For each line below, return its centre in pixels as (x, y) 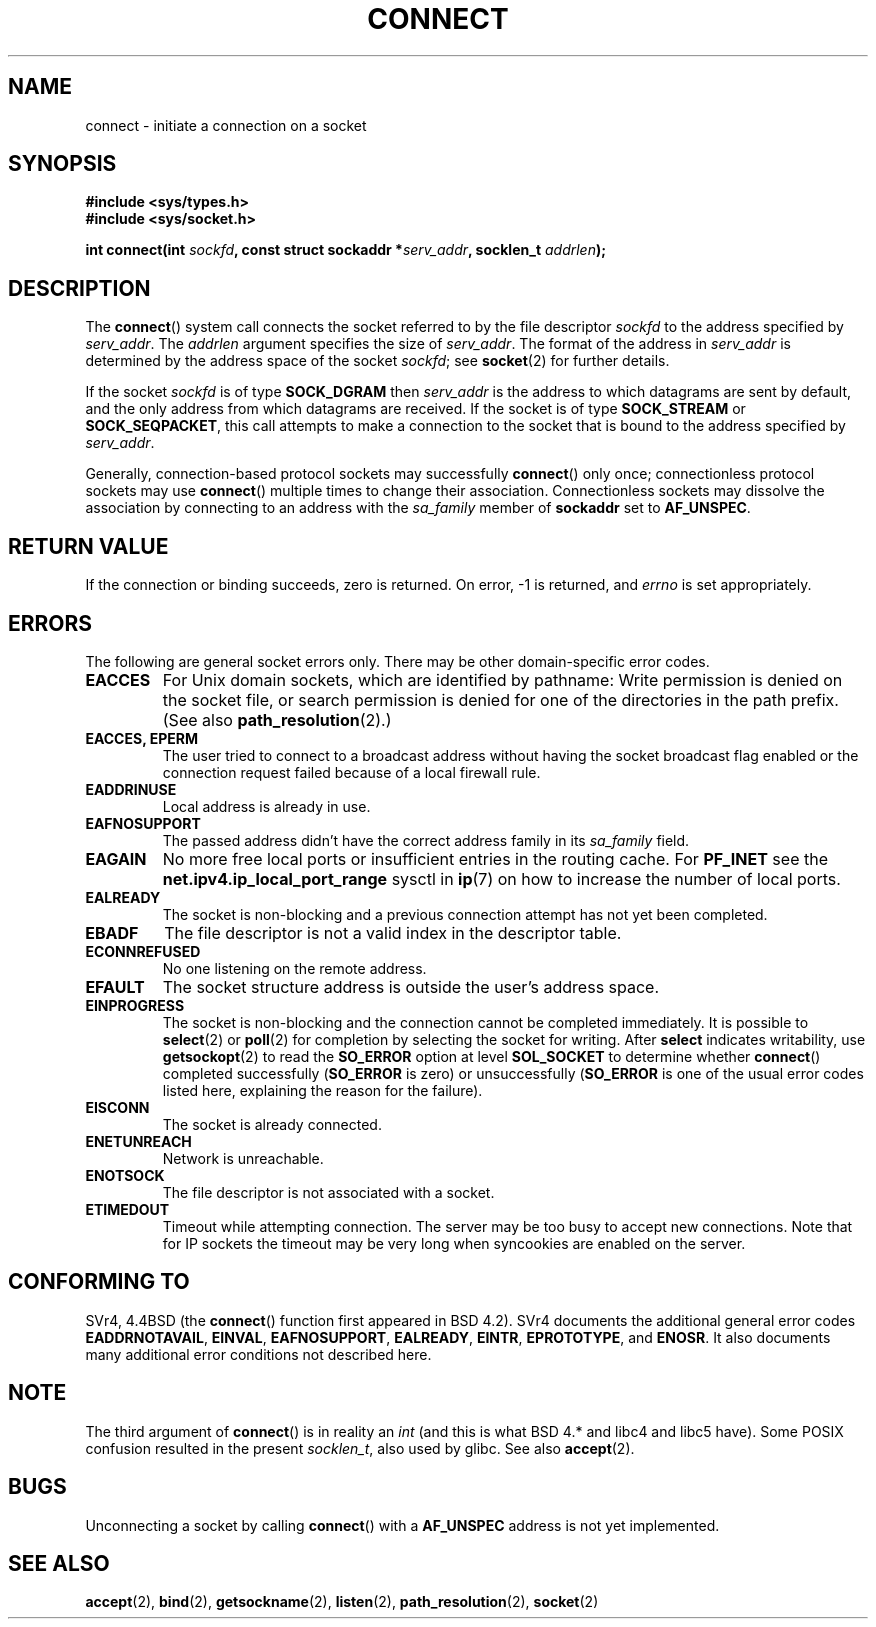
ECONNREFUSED (143, 951)
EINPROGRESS (135, 1005)
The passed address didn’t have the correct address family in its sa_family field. (426, 840)
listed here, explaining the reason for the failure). (322, 1090)
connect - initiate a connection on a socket (226, 125)
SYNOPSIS (62, 164)
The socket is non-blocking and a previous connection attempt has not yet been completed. (465, 914)
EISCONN (117, 1107)
